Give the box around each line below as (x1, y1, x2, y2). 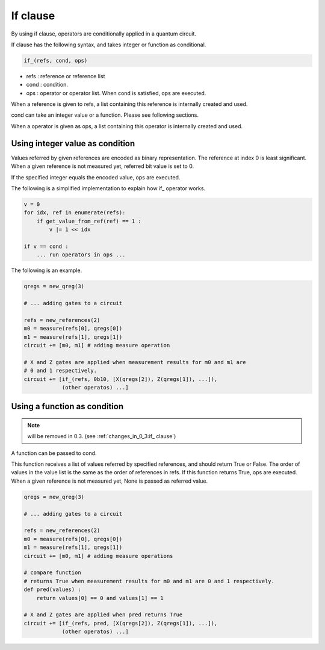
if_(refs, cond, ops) (23, 57, 88, 64)
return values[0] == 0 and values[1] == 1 (36, 595, 164, 601)
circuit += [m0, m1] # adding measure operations (23, 552, 173, 559)
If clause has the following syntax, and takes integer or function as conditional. (11, 41, 206, 48)
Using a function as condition (11, 401, 123, 412)
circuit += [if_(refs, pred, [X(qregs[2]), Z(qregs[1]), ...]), (23, 620, 218, 627)
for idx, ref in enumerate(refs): (23, 209, 126, 216)
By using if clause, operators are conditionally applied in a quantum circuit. (11, 30, 197, 37)
